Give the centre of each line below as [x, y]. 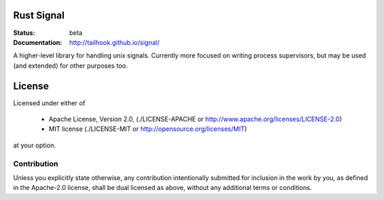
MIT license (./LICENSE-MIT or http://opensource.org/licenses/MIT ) [148, 129]
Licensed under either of [49, 102]
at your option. [34, 145]
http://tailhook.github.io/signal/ [114, 42]
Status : [24, 33]
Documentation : [38, 42]
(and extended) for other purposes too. [70, 65]
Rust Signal [39, 15]
